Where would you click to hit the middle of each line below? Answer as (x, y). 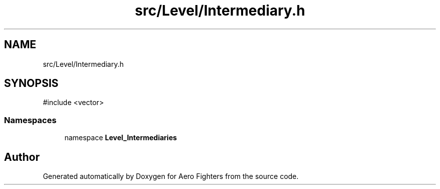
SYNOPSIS (31, 83)
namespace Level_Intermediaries (121, 138)
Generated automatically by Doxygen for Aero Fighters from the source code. (171, 176)
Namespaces (30, 120)
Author (22, 157)
